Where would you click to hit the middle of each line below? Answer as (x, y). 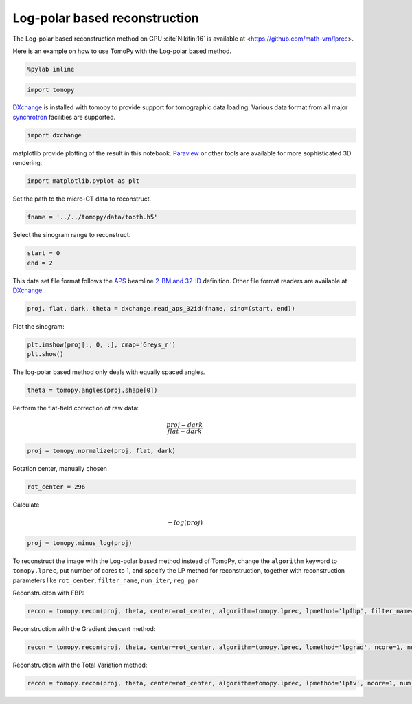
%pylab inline (51, 69)
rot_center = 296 (56, 487)
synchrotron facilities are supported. (64, 117)
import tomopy (51, 90)
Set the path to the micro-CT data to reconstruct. (82, 199)
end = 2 (40, 263)
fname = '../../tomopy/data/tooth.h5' (92, 217)
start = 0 (44, 253)
